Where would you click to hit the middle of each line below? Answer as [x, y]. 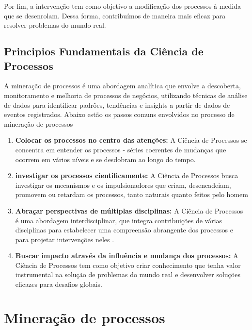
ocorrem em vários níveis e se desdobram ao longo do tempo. [105, 159]
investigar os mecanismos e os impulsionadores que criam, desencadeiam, [123, 185]
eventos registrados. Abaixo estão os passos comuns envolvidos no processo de [119, 114]
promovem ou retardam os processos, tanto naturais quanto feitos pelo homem [132, 194]
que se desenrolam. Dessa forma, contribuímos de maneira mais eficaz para [115, 15]
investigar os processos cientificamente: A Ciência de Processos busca [127, 175]
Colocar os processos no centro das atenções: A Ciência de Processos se [131, 140]
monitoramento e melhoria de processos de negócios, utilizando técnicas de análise [126, 95]
